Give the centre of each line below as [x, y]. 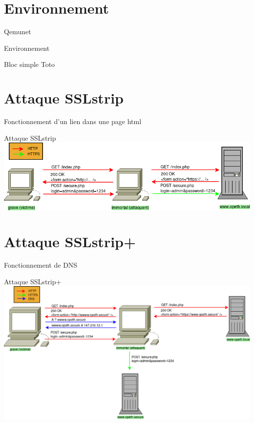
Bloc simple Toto [30, 64]
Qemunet [18, 32]
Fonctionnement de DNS [41, 264]
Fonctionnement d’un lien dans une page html [73, 121]
